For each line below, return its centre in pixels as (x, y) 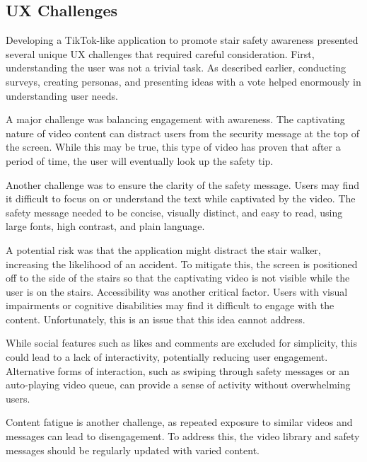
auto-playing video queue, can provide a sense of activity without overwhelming (178, 385)
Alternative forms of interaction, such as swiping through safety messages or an (178, 370)
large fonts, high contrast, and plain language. (105, 226)
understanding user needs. (62, 95)
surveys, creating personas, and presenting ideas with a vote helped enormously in (183, 81)
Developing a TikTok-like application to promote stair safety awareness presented (182, 40)
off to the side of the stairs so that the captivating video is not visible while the (178, 278)
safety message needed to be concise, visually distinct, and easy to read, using (174, 212)
